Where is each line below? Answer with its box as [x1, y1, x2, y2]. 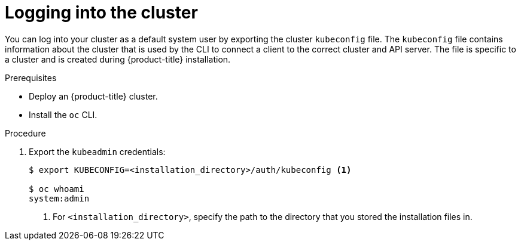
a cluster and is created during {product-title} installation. [5, 54, 231, 64]
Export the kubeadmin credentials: [29, 146, 166, 157]
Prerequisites [5, 72, 57, 83]
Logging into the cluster [5, 2, 198, 23]
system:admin [29, 193, 90, 203]
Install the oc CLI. [29, 109, 98, 120]
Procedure [5, 128, 46, 138]
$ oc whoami [29, 184, 84, 194]
